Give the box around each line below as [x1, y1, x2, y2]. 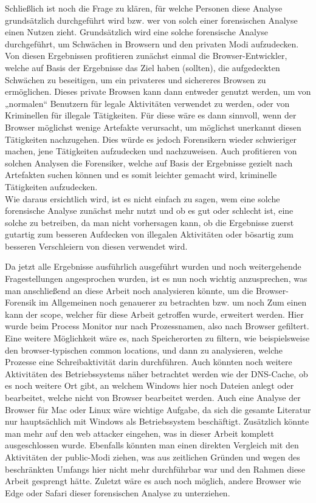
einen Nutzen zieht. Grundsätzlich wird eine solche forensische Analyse [5, 26, 269, 38]
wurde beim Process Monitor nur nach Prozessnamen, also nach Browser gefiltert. [5, 320, 309, 332]
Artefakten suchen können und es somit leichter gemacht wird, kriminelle [5, 168, 277, 181]
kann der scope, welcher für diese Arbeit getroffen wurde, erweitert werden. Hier [5, 307, 304, 320]
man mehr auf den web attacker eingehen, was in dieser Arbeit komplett [5, 426, 274, 439]
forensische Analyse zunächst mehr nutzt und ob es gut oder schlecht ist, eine [5, 204, 294, 217]
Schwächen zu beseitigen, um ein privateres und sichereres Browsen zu [5, 73, 266, 86]
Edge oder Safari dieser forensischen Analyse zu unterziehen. [5, 486, 230, 499]
